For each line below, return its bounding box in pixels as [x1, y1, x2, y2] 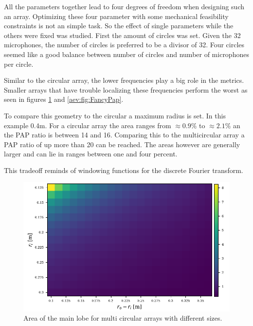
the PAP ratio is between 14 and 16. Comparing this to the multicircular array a [4, 130, 245, 140]
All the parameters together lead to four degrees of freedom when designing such [4, 1, 245, 11]
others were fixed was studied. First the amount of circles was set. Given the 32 [4, 30, 241, 40]
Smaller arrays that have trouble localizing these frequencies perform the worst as [4, 84, 248, 95]
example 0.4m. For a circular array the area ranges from [4, 120, 171, 130]
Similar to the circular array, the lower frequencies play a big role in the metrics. [4, 75, 244, 85]
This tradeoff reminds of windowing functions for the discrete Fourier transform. [4, 165, 243, 175]
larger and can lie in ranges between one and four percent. [4, 149, 178, 159]
